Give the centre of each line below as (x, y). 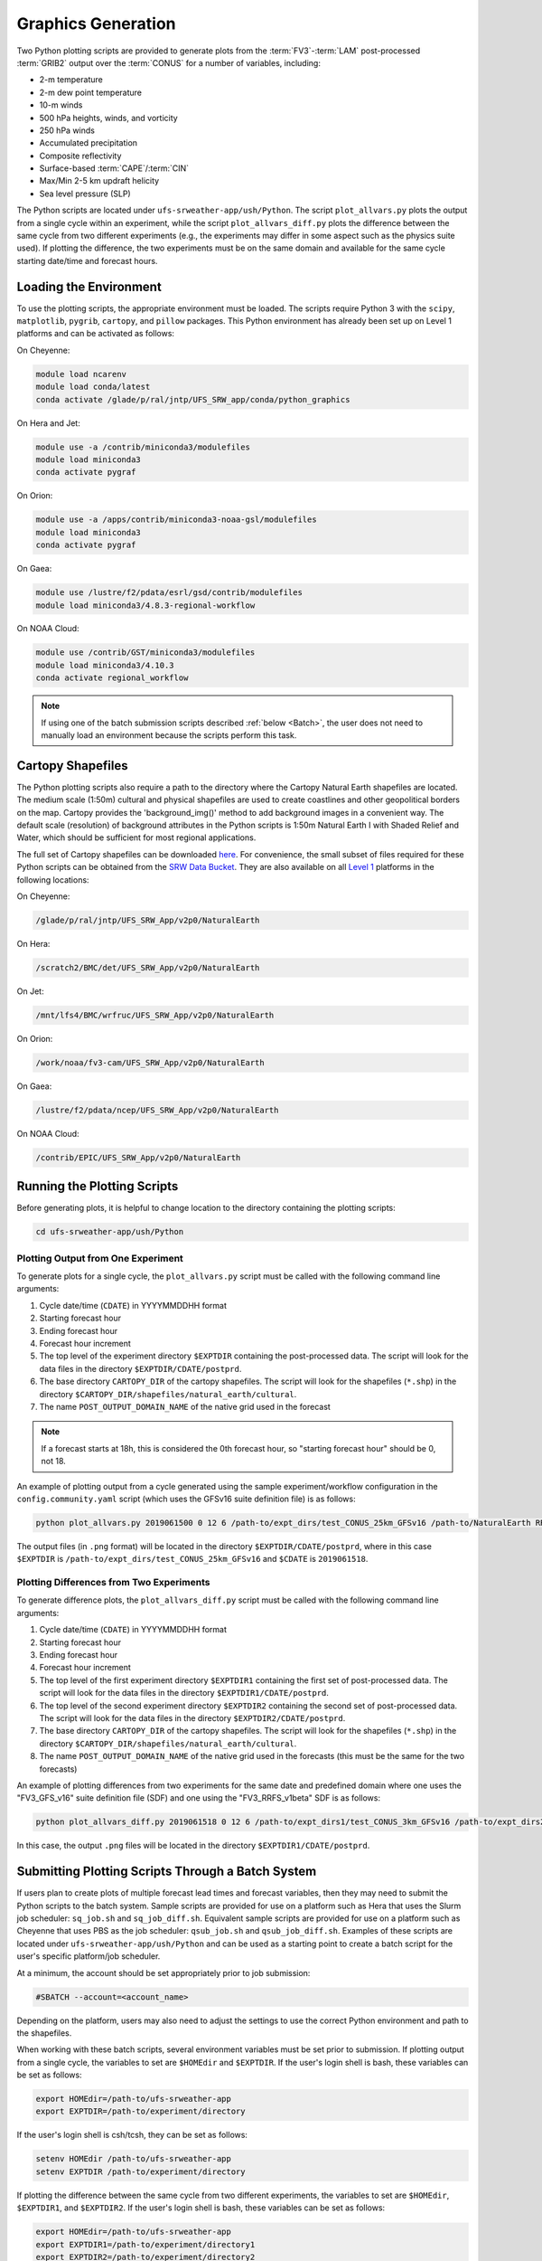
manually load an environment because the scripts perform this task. (169, 735)
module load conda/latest (93, 387)
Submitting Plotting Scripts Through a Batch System (167, 1872)
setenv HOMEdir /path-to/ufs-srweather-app (134, 2159)
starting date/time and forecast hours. (87, 260)
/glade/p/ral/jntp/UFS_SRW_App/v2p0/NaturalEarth (148, 921)
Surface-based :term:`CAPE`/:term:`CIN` (114, 168)
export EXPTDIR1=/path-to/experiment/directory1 (145, 2244)
